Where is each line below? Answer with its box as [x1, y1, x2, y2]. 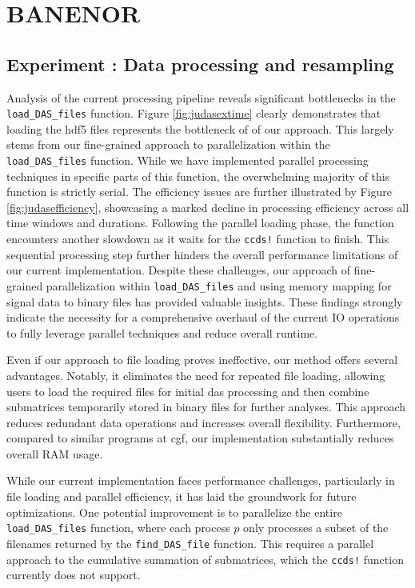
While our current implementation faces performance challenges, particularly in [6, 472, 395, 489]
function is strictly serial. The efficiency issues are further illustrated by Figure [6, 183, 393, 200]
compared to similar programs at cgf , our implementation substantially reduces [6, 430, 394, 446]
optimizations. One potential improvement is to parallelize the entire [6, 503, 342, 520]
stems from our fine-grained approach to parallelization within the [6, 136, 330, 153]
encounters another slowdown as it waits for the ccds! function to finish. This [6, 230, 389, 247]
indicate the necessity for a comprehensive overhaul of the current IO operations [6, 309, 400, 326]
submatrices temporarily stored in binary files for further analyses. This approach [6, 398, 406, 415]
